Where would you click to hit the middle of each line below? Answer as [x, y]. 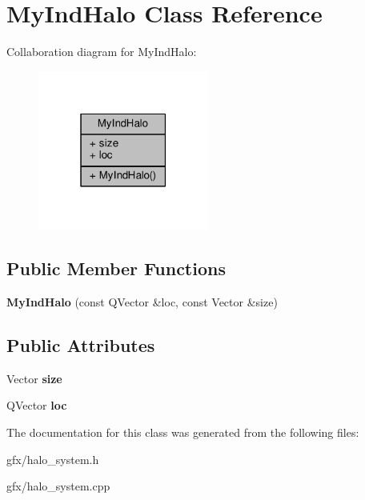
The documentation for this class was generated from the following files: [183, 432]
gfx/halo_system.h [53, 459]
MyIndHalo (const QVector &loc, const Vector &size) [142, 302]
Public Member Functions [116, 268]
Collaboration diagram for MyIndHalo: [102, 52]
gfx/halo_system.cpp [58, 486]
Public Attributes [81, 345]
